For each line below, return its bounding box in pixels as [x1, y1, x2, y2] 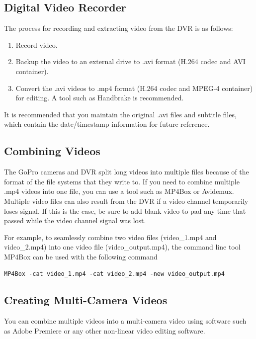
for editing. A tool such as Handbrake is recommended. [15, 92, 184, 103]
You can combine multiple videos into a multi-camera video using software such [4, 316, 247, 326]
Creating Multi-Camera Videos [4, 292, 168, 308]
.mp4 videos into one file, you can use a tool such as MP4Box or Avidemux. [4, 186, 234, 196]
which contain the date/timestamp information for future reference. [4, 119, 210, 129]
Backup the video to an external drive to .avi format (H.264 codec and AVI [15, 56, 246, 67]
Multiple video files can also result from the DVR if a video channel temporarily [4, 195, 249, 206]
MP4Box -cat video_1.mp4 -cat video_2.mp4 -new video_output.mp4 [4, 270, 225, 277]
